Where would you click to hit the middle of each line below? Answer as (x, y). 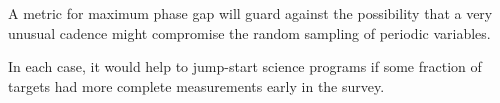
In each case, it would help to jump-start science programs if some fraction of (245, 66)
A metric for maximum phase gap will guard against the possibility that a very (250, 13)
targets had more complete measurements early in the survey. (196, 85)
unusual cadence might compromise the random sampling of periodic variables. (249, 32)
